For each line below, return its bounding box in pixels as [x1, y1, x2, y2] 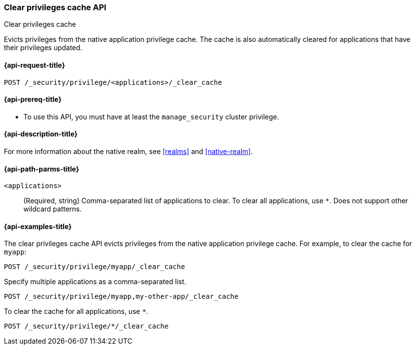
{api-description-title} [4, 130, 78, 138]
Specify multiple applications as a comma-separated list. [4, 277, 187, 286]
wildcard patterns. [23, 205, 82, 213]
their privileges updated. [4, 43, 83, 52]
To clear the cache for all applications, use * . [4, 307, 148, 316]
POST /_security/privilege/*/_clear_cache [4, 322, 169, 330]
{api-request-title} [4, 60, 65, 69]
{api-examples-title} [4, 222, 72, 231]
